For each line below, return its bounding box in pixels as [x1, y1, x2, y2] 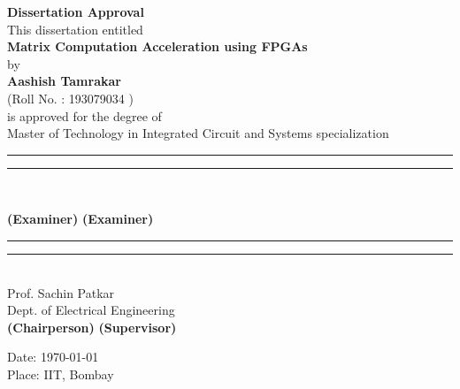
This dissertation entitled [7, 19, 143, 38]
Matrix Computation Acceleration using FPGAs [7, 37, 308, 56]
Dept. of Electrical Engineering [7, 301, 175, 319]
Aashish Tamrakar [7, 72, 121, 90]
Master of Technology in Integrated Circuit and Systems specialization [7, 124, 389, 142]
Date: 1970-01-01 [7, 347, 99, 366]
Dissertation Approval [7, 3, 144, 20]
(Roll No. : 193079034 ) [7, 88, 134, 107]
